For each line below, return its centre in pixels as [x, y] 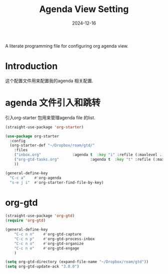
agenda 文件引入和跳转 [53, 103]
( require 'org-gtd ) [25, 221]
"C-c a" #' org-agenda [35, 178]
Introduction [31, 66]
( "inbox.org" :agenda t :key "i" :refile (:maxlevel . [88, 155]
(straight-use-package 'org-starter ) [44, 127]
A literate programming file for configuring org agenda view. [67, 46]
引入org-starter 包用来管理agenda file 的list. [50, 117]
